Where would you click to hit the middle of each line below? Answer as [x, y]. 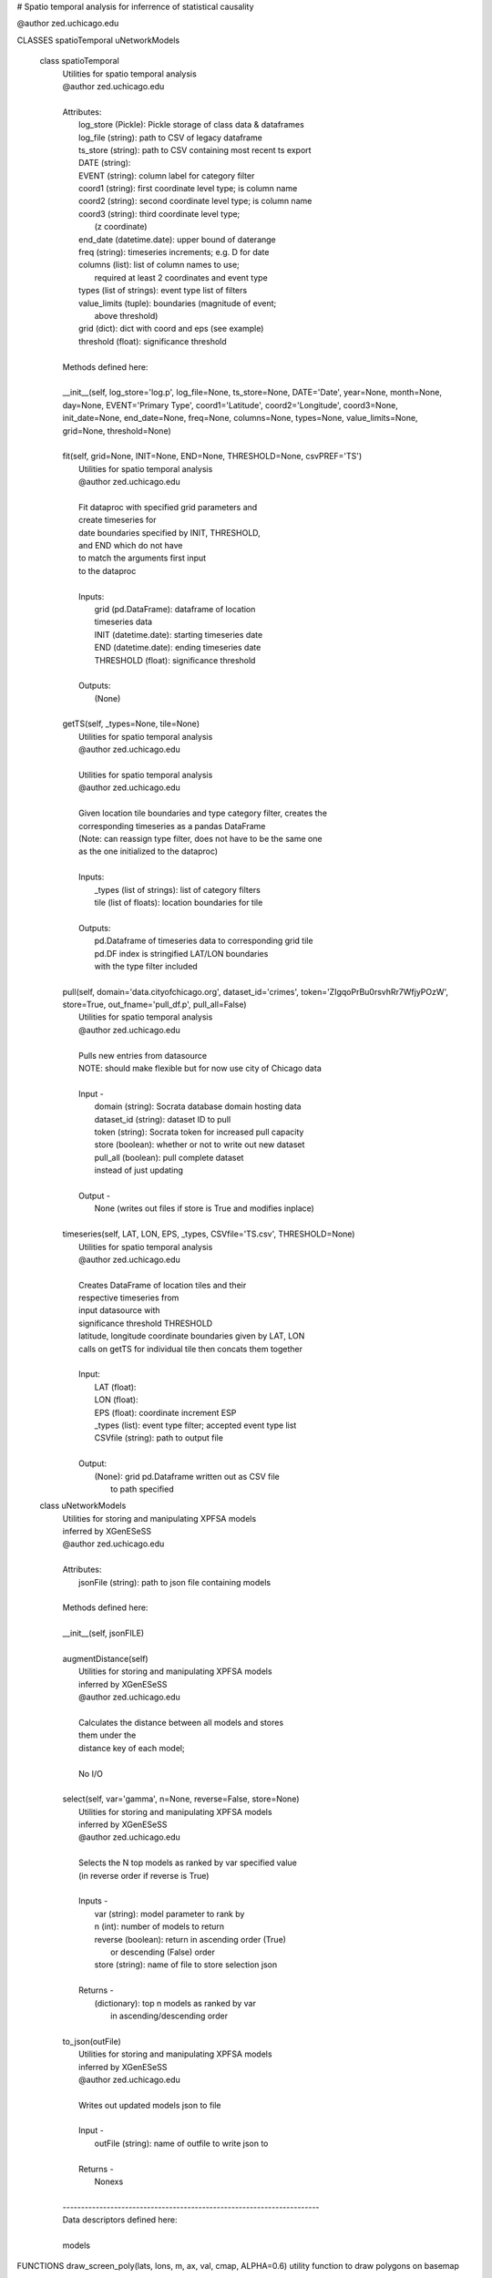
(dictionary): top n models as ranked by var [175, 2003]
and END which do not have [131, 546]
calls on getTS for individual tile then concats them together [191, 1349]
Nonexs [109, 2181]
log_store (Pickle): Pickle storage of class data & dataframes [191, 125]
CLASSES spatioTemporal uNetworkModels [98, 40]
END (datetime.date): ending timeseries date [178, 648]
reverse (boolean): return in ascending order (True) [190, 1939]
